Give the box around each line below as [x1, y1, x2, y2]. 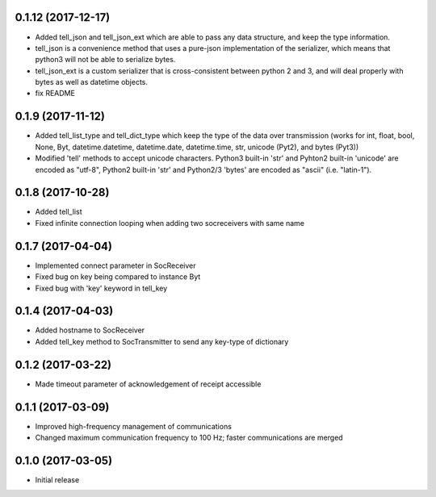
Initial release [35, 474, 80, 484]
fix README [35, 89, 76, 98]
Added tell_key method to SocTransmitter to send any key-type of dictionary [35, 336, 289, 346]
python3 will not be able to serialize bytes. [35, 55, 176, 65]
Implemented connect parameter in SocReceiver [35, 261, 197, 270]
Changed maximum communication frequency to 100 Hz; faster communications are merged [35, 432, 343, 443]
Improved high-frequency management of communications [35, 421, 232, 431]
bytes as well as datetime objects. [35, 77, 149, 87]
